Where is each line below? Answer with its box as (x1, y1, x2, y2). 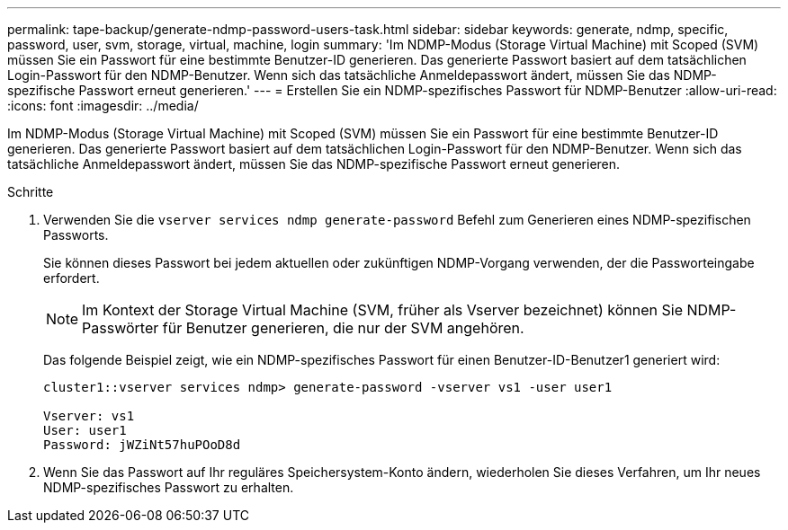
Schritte (7, 184, 54, 199)
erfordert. (43, 270, 100, 286)
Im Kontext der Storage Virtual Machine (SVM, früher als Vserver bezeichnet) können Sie (82, 301, 683, 319)
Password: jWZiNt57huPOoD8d (43, 437, 241, 452)
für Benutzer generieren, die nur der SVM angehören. (162, 319, 524, 337)
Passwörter (82, 319, 159, 337)
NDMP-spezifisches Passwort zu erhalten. (43, 480, 294, 495)
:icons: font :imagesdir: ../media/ (7, 98, 199, 113)
